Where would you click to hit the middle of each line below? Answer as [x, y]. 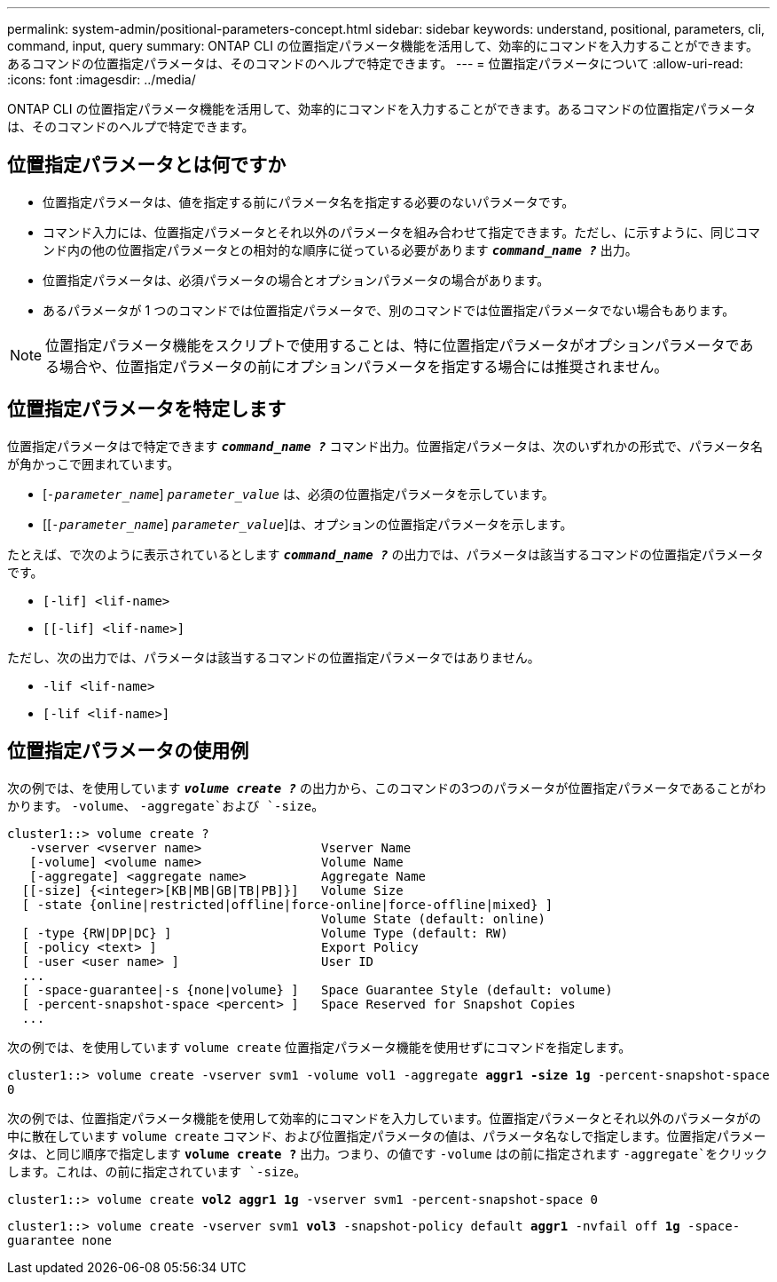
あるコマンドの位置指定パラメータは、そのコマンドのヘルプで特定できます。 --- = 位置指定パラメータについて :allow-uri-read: [375, 63]
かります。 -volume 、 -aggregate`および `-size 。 [166, 805]
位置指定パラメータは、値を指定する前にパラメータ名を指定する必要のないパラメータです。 [309, 202]
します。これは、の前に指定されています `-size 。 [157, 1171]
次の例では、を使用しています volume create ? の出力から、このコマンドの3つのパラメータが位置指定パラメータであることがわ [387, 787]
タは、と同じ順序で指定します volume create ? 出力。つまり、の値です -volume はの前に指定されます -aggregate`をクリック [388, 1153]
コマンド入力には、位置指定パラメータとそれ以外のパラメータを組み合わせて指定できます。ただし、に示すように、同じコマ [401, 232]
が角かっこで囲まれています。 [94, 463]
